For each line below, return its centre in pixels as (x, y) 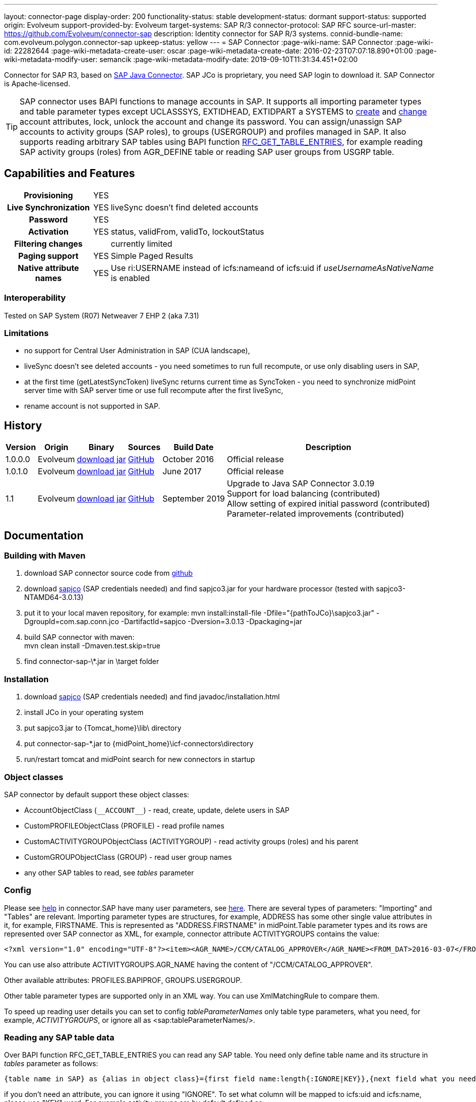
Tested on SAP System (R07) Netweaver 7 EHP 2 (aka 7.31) (102, 315)
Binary (101, 447)
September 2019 (194, 499)
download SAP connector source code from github (109, 573)
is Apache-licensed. (37, 84)
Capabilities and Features (70, 174)
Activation (48, 231)
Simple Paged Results (152, 256)
